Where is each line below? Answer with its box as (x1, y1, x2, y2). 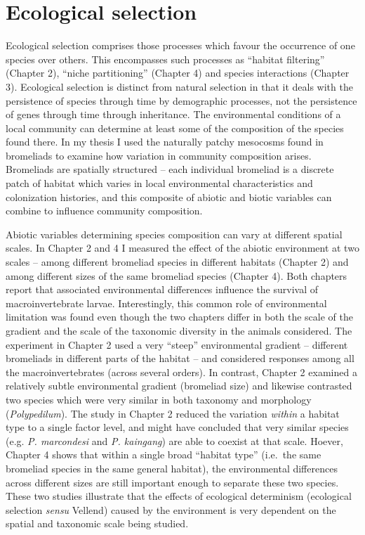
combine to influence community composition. (6, 203, 203, 218)
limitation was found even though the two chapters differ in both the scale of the (6, 309, 353, 324)
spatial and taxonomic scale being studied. (6, 516, 189, 531)
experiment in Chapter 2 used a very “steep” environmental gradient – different (6, 337, 348, 352)
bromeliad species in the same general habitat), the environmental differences (6, 460, 338, 475)
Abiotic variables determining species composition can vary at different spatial (6, 226, 343, 241)
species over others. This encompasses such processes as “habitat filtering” (6, 51, 325, 66)
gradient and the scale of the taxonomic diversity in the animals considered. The (6, 323, 352, 337)
